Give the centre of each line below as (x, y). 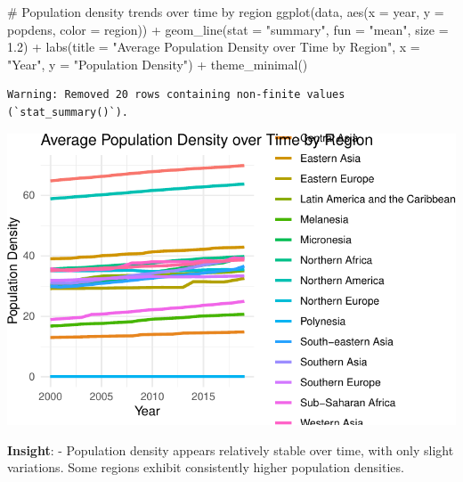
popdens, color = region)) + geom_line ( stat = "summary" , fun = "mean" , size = (228, 29)
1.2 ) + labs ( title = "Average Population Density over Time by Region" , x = (214, 47)
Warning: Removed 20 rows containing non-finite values (176, 95)
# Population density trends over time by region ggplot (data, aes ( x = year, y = (226, 12)
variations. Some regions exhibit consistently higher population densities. (206, 467)
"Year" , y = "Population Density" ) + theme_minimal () (158, 64)
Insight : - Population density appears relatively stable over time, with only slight (231, 449)
